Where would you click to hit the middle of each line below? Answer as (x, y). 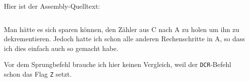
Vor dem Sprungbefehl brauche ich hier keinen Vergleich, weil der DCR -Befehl (118, 64)
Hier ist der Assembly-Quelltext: (52, 6)
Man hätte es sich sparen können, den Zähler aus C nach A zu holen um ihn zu (122, 29)
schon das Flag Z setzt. (38, 74)
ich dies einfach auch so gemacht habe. (61, 48)
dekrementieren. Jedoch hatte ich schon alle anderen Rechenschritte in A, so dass (124, 39)
